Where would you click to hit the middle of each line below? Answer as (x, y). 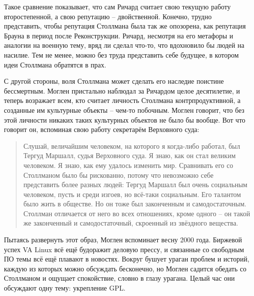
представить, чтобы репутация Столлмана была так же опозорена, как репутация (125, 26)
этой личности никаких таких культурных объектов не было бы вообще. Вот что (125, 119)
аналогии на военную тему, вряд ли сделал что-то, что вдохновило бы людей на (124, 45)
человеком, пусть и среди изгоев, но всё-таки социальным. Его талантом (132, 194)
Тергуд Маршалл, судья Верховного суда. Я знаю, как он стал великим (129, 155)
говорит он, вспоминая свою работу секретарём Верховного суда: (102, 129)
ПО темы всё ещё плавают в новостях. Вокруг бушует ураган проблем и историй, (127, 259)
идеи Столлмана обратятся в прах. (55, 64)
